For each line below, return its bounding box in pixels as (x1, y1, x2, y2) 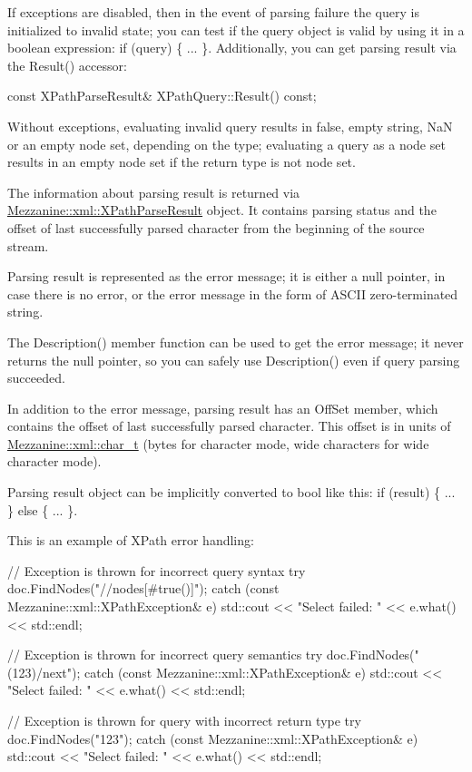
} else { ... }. (7, 500, 78, 519)
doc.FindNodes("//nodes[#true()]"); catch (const (7, 579, 280, 598)
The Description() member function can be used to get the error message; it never (7, 332, 464, 351)
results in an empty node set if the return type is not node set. (7, 152, 356, 171)
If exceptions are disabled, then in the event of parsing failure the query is (7, 3, 419, 21)
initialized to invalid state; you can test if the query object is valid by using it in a (7, 20, 465, 39)
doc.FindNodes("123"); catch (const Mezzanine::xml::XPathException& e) (7, 728, 418, 748)
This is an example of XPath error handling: (7, 531, 254, 550)
